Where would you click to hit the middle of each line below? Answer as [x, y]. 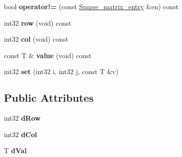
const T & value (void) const [48, 55]
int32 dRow [22, 118]
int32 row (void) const [38, 23]
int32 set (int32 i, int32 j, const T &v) [61, 71]
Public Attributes [49, 98]
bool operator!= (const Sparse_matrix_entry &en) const [91, 6]
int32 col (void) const [36, 39]
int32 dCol [21, 134]
